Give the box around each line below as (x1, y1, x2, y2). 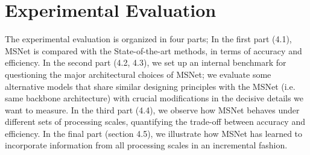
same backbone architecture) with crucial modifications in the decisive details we (5, 92, 304, 104)
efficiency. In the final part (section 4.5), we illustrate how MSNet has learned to (5, 127, 303, 139)
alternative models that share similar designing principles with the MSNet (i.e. (5, 80, 296, 92)
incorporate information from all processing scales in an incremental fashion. (5, 139, 288, 151)
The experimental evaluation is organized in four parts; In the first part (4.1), (5, 33, 292, 45)
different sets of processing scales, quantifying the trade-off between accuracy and (5, 115, 305, 128)
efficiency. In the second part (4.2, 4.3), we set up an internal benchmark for (5, 56, 286, 69)
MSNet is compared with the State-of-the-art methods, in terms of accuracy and (5, 44, 302, 57)
